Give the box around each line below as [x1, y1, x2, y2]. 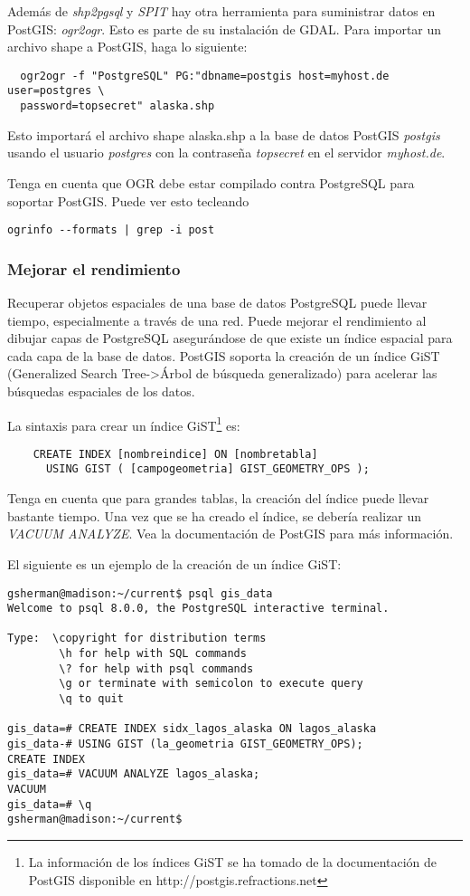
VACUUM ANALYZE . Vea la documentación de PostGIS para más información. [7, 524, 454, 543]
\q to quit [59, 692, 124, 706]
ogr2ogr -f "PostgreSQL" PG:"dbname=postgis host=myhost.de [20, 69, 390, 82]
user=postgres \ [7, 84, 105, 98]
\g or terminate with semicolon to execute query [59, 677, 363, 691]
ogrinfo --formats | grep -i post [7, 224, 215, 237]
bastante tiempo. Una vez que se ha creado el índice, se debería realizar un [7, 506, 422, 525]
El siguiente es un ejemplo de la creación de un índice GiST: [7, 554, 342, 573]
